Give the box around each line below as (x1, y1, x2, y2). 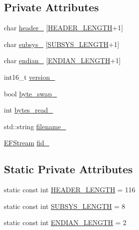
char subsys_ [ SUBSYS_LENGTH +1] (4, 39, 119, 49)
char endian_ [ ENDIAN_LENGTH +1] (4, 55, 121, 66)
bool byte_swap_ (4, 88, 57, 98)
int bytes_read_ (4, 105, 53, 115)
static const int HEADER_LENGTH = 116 (4, 184, 136, 195)
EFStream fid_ (4, 138, 50, 148)
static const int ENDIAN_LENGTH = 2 (4, 217, 127, 228)
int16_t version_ (4, 71, 55, 82)
